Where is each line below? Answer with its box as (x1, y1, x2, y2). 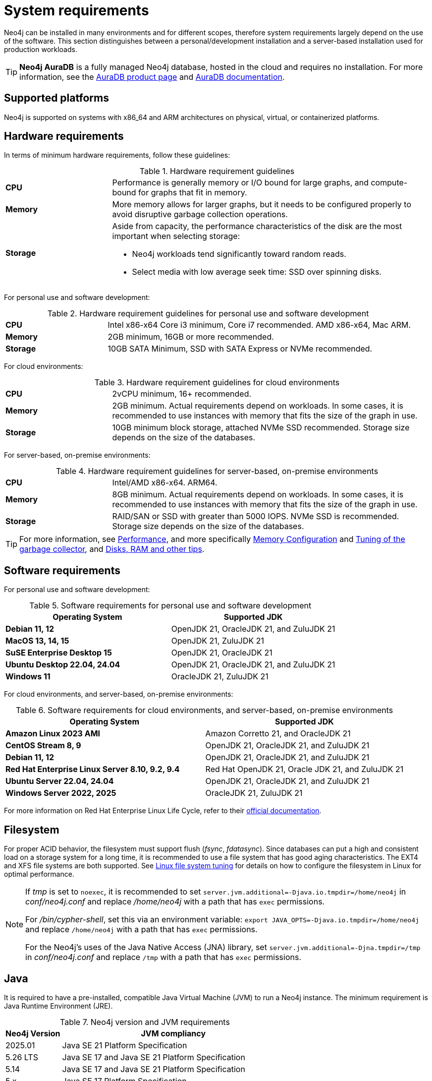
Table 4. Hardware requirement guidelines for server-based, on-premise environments (55, 466, 378, 477)
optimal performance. (4, 870, 74, 879)
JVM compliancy (141, 1028, 206, 1038)
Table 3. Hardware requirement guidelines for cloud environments (94, 377, 340, 388)
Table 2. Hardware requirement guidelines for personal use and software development (47, 308, 369, 319)
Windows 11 (5, 671, 51, 682)
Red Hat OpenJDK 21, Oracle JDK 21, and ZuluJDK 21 (205, 764, 404, 775)
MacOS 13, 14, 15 (5, 636, 69, 646)
